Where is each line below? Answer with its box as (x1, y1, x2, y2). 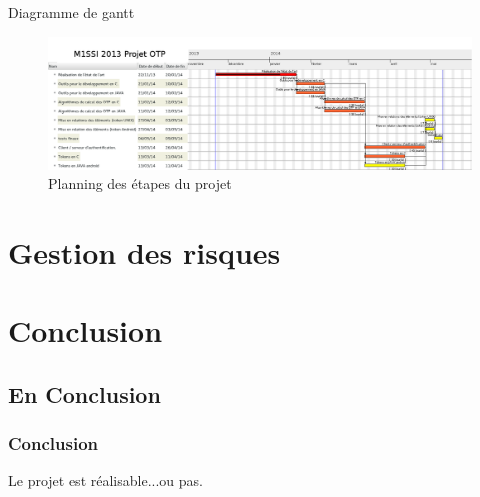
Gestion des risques (8, 231, 281, 272)
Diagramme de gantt (8, 2, 135, 22)
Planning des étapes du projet (48, 173, 232, 194)
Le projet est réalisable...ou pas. (8, 470, 203, 491)
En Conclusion (8, 378, 161, 409)
